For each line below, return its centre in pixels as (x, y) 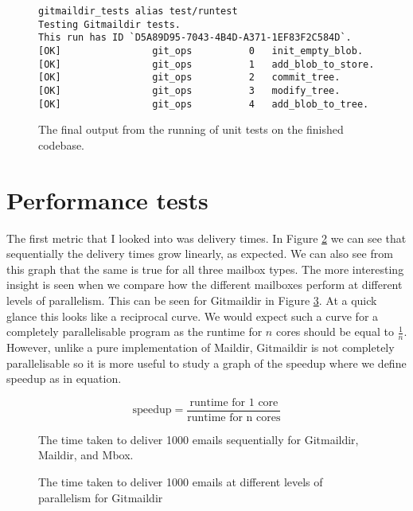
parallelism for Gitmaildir (101, 497)
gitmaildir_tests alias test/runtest (138, 11)
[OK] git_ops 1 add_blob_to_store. (206, 64)
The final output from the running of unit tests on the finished (191, 129)
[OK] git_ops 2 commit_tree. (189, 78)
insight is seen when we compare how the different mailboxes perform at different (205, 285)
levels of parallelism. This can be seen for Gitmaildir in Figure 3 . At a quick (192, 300)
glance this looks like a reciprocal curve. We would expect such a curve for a (193, 316)
